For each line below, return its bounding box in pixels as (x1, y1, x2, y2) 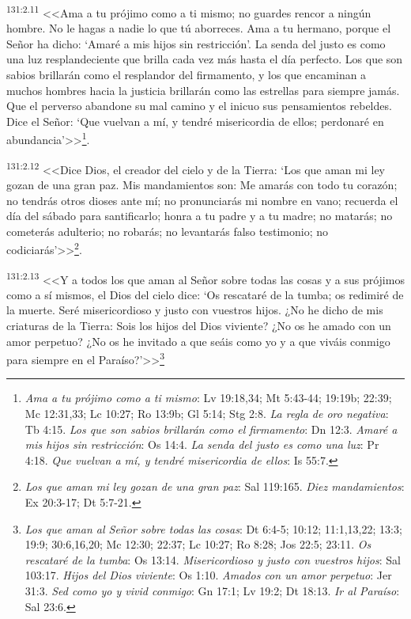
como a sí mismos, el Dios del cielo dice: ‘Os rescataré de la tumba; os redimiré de (6, 286, 404, 302)
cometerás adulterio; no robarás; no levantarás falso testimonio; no (6, 222, 328, 239)
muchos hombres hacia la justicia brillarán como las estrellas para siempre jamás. (6, 82, 400, 98)
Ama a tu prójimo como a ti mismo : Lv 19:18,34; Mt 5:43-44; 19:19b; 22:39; (25, 389, 392, 406)
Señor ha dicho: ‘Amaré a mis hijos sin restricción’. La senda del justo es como (6, 35, 386, 51)
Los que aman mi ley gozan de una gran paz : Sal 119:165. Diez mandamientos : (25, 478, 405, 495)
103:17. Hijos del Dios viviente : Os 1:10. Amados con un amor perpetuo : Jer (25, 567, 392, 583)
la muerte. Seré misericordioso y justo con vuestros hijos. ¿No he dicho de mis (6, 302, 383, 318)
